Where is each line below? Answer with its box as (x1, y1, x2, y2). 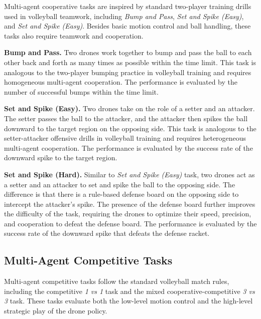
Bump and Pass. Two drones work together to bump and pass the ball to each (4, 47, 252, 58)
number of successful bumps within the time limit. (4, 86, 159, 97)
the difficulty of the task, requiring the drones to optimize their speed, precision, (4, 208, 251, 219)
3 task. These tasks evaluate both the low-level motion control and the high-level (4, 295, 253, 306)
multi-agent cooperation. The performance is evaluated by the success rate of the (4, 142, 253, 153)
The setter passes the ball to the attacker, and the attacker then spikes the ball (4, 113, 248, 123)
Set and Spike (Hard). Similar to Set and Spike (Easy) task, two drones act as (4, 169, 255, 179)
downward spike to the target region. (4, 152, 117, 163)
